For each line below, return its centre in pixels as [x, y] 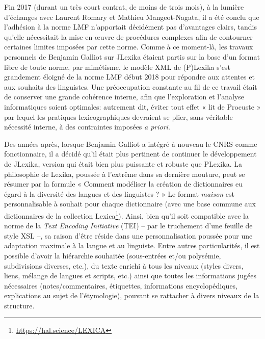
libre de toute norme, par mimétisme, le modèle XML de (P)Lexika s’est [117, 67]
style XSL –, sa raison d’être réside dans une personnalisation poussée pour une [128, 235]
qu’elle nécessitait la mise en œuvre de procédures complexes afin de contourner [128, 36]
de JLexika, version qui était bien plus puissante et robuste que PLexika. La [123, 163]
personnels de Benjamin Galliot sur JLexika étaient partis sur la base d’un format [132, 56]
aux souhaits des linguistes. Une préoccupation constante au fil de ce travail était [131, 86]
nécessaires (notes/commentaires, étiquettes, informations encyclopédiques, [121, 285]
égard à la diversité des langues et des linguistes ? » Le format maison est [119, 193]
